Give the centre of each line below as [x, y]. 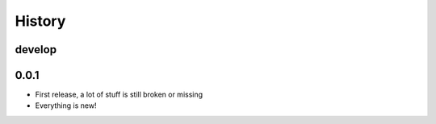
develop [36, 50]
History [40, 21]
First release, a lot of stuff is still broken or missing [119, 95]
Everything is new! [66, 105]
